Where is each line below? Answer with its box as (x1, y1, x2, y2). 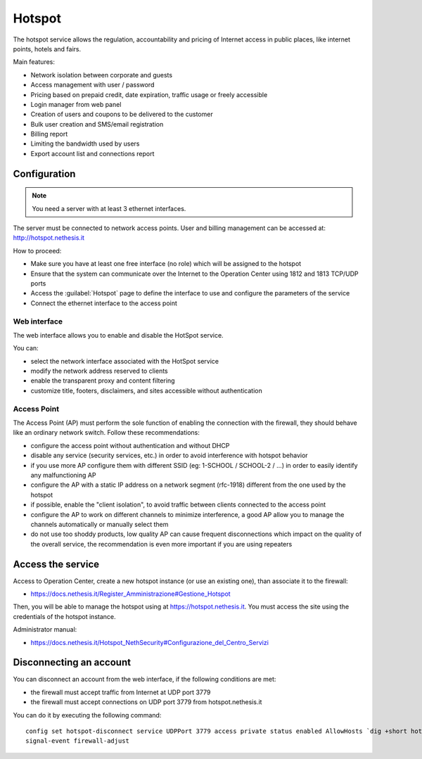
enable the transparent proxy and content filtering (30, 376, 175, 385)
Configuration (13, 167, 76, 179)
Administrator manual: (13, 625, 77, 634)
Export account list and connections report (30, 149, 155, 158)
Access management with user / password (30, 81, 155, 89)
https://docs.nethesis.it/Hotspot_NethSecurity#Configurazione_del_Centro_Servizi (30, 638, 269, 646)
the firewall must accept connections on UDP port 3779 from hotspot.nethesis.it (30, 698, 262, 706)
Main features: (13, 58, 56, 66)
